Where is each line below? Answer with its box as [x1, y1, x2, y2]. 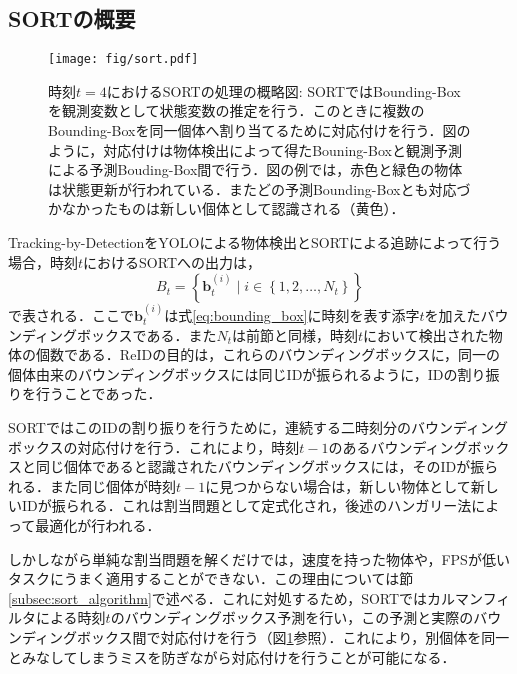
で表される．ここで [8, 305, 134, 326]
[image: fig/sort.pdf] [48, 52, 199, 67]
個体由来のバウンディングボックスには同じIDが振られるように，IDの [8, 363, 458, 384]
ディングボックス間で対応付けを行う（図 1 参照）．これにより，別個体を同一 [21, 626, 510, 647]
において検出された [363, 324, 489, 345]
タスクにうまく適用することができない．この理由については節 [8, 568, 414, 589]
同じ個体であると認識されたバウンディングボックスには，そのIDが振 [35, 456, 485, 477]
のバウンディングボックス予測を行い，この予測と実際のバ [110, 607, 488, 628]
